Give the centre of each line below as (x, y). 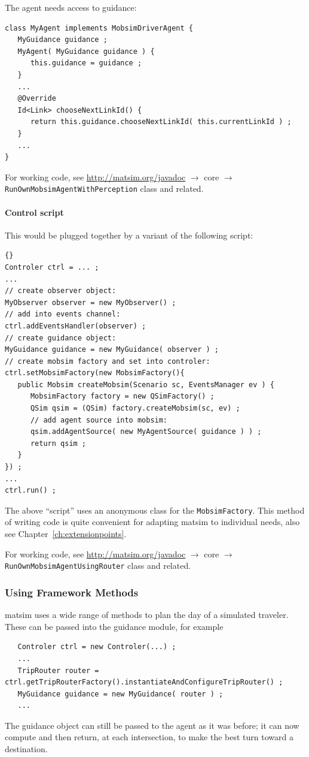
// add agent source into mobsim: (99, 420)
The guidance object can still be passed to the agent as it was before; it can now (152, 725)
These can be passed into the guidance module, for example (114, 626)
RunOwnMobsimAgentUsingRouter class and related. (98, 566)
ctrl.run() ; (30, 491)
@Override (37, 99)
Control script (34, 212)
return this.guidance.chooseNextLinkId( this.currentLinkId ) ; (161, 122)
